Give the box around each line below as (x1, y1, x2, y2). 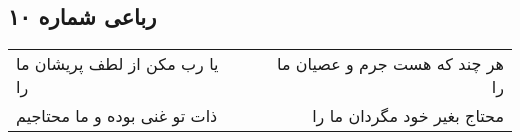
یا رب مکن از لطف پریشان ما (16, 52, 219, 76)
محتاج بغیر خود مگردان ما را (312, 104, 504, 128)
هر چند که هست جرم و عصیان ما (277, 52, 504, 76)
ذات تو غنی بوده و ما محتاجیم (16, 104, 218, 128)
